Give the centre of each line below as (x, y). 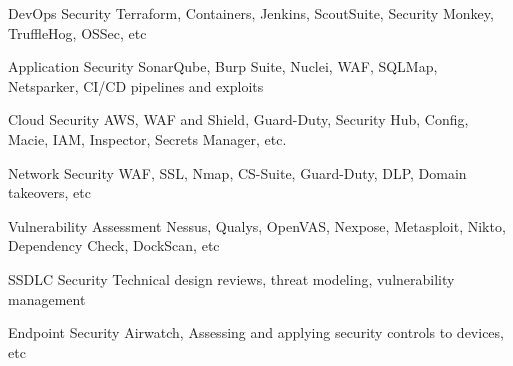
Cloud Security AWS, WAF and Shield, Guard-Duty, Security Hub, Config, (238, 119)
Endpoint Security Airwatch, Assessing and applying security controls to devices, (256, 332)
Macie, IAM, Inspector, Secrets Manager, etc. (147, 138)
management (47, 298)
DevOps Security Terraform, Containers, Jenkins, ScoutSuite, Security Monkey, (251, 13)
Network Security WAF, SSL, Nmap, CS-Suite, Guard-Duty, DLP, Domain (237, 172)
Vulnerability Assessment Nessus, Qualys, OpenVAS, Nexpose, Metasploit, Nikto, (257, 225)
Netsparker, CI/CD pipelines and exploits (136, 85)
